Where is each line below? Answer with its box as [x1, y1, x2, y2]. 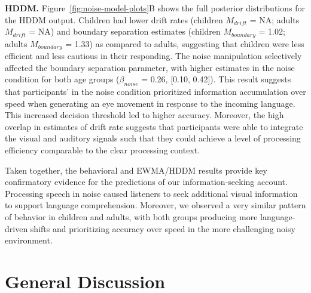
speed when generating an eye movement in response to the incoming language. [5, 97, 295, 109]
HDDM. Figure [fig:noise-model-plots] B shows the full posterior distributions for [5, 2, 305, 14]
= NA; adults [249, 13, 300, 26]
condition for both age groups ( [5, 73, 120, 85]
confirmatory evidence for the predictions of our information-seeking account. [5, 175, 288, 188]
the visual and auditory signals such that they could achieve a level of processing [5, 132, 301, 144]
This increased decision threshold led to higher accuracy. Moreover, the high [5, 109, 284, 121]
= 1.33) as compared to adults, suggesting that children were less [65, 37, 304, 50]
